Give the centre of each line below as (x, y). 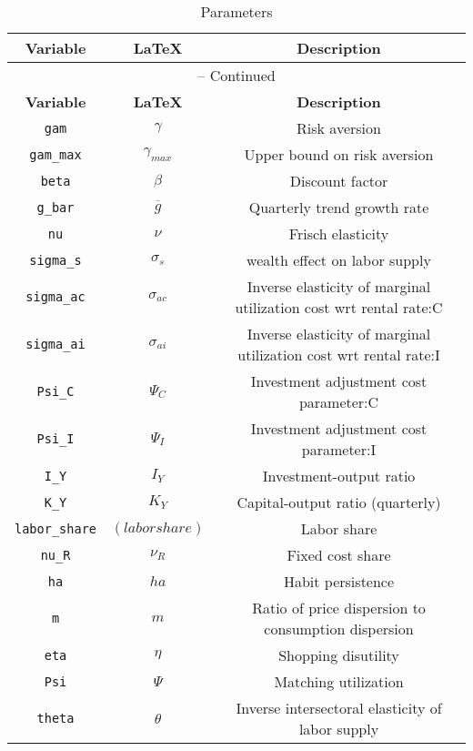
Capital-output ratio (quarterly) (339, 502)
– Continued (236, 75)
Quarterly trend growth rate (339, 207)
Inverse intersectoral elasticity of (339, 708)
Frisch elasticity (339, 233)
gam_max (55, 154)
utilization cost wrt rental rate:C (339, 307)
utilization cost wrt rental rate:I (339, 355)
